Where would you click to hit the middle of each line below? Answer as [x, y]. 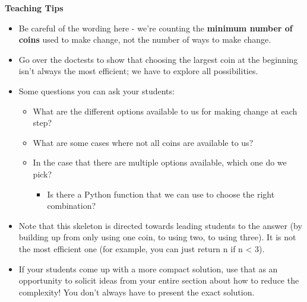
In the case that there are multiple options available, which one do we [160, 162]
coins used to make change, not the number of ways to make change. [145, 39]
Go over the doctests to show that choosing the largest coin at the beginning [158, 59]
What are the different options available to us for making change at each [165, 111]
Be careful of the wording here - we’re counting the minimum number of [156, 28]
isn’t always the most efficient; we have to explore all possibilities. [138, 71]
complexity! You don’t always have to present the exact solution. [137, 292]
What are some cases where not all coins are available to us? [143, 142]
